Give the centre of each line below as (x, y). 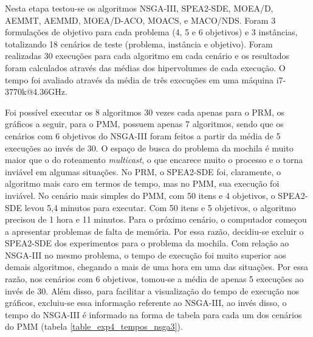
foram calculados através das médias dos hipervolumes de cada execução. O (145, 67)
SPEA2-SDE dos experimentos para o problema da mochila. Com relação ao (147, 243)
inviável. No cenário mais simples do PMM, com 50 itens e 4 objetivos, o (140, 195)
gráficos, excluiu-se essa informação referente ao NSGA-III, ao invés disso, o (146, 303)
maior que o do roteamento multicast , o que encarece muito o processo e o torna (154, 160)
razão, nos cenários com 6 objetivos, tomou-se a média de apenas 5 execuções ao (154, 279)
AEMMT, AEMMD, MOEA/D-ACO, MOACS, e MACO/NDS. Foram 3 (140, 20)
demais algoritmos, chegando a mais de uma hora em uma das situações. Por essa (157, 267)
